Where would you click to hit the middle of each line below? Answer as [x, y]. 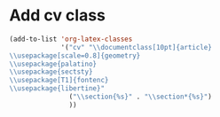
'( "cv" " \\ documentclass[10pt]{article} [137, 47]
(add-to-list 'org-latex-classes [71, 39]
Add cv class [58, 16]
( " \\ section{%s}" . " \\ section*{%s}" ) [141, 97]
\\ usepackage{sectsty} [51, 72]
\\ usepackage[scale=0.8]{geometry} [75, 55]
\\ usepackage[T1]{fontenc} [59, 81]
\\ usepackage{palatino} [53, 64]
